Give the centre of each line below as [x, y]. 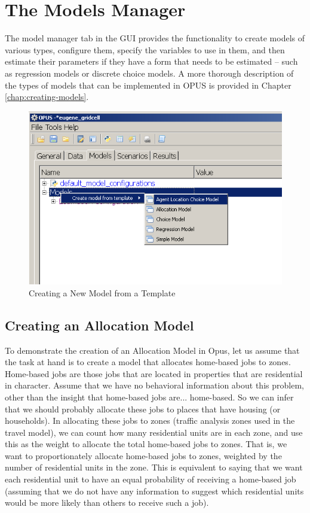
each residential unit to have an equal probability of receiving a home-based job [151, 479]
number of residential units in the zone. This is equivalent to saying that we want [154, 467]
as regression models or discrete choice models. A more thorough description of [149, 73]
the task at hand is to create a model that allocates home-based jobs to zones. [148, 362]
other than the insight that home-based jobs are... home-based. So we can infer [149, 397]
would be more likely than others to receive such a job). [107, 503]
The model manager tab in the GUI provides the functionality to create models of [155, 38]
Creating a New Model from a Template [102, 292]
